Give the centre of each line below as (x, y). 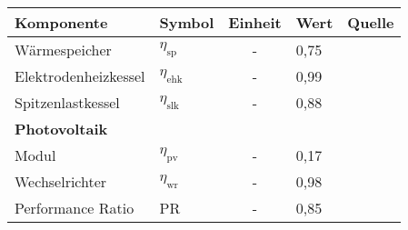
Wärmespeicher (63, 50)
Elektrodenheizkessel (80, 76)
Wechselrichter (61, 181)
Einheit (255, 22)
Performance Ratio (75, 208)
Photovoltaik (61, 129)
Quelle (371, 22)
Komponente (61, 22)
